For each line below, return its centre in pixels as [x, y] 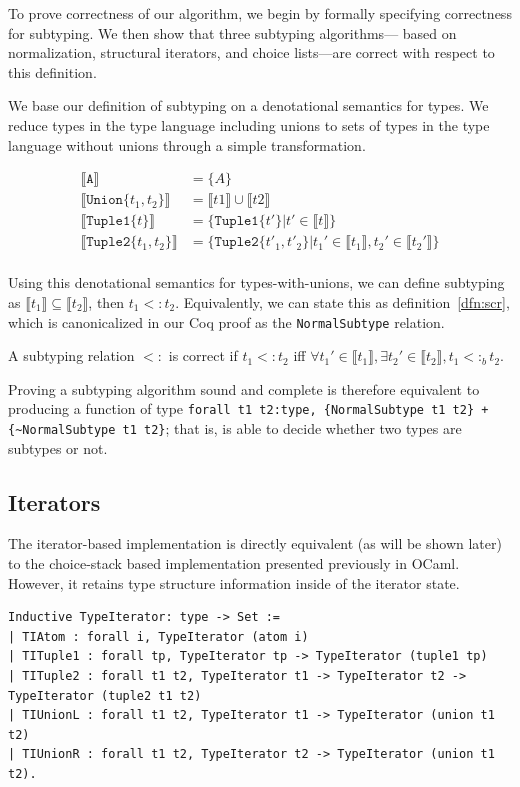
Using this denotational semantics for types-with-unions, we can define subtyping [256, 282]
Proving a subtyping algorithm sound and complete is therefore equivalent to [244, 388]
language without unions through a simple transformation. [187, 144]
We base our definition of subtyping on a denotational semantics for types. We [248, 105]
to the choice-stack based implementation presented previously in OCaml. [234, 563]
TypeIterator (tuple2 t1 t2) [105, 695]
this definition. [52, 71]
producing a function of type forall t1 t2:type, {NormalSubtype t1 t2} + [248, 408]
